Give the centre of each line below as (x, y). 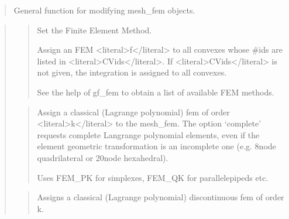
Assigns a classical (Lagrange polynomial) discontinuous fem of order (161, 197)
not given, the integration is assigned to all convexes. (132, 72)
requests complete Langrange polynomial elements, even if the (148, 134)
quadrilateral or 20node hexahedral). (103, 157)
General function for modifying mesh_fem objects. (104, 10)
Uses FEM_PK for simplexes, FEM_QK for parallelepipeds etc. (153, 177)
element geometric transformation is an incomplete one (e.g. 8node (156, 146)
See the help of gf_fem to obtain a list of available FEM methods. (156, 92)
